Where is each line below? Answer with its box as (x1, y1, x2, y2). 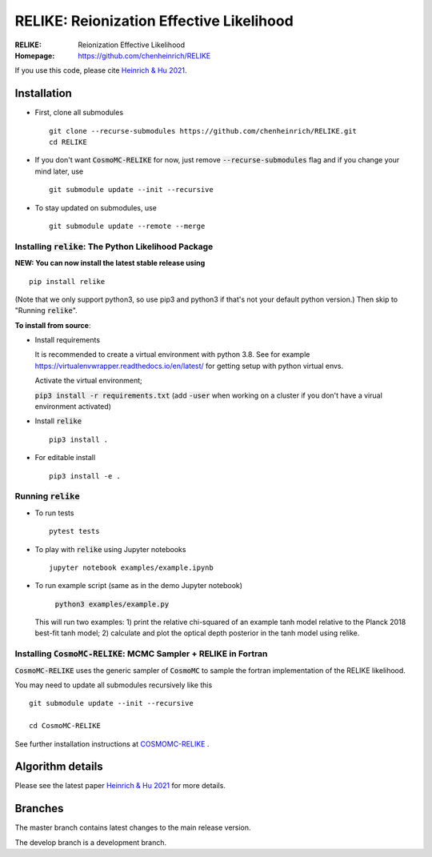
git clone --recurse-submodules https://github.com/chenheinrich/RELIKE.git (49, 126, 358, 135)
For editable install (34, 453, 96, 463)
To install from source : (14, 320, 91, 330)
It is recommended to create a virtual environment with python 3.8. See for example (34, 350, 310, 359)
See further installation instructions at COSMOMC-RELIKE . (14, 739, 210, 748)
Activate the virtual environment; (34, 376, 143, 386)
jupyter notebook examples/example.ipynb (49, 563, 214, 572)
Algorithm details (14, 760, 103, 774)
